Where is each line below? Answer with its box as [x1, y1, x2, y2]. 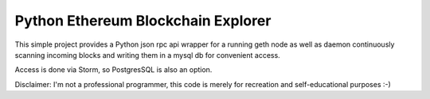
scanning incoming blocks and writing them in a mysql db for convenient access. [14, 50, 280, 59]
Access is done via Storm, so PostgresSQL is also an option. [14, 65, 213, 74]
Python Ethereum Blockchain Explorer [14, 12, 272, 29]
